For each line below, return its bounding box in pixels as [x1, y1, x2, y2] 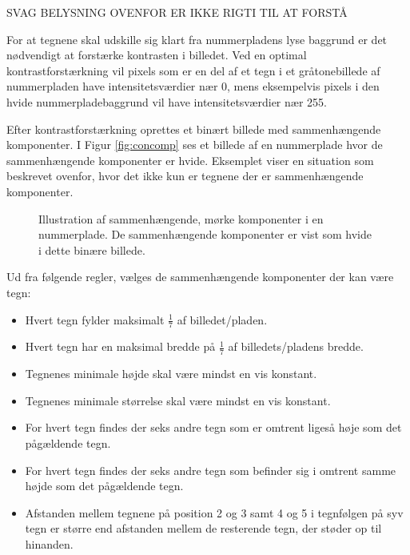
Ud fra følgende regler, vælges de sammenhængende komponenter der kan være [6, 268, 394, 285]
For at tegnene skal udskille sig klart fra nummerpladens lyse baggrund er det [6, 30, 388, 47]
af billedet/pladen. [177, 311, 268, 328]
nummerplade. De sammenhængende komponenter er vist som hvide [38, 226, 372, 243]
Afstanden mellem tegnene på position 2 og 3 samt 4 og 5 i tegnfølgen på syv [25, 504, 404, 521]
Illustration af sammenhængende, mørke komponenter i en [38, 210, 324, 227]
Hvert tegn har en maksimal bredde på [25, 338, 216, 355]
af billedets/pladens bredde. [228, 338, 364, 355]
